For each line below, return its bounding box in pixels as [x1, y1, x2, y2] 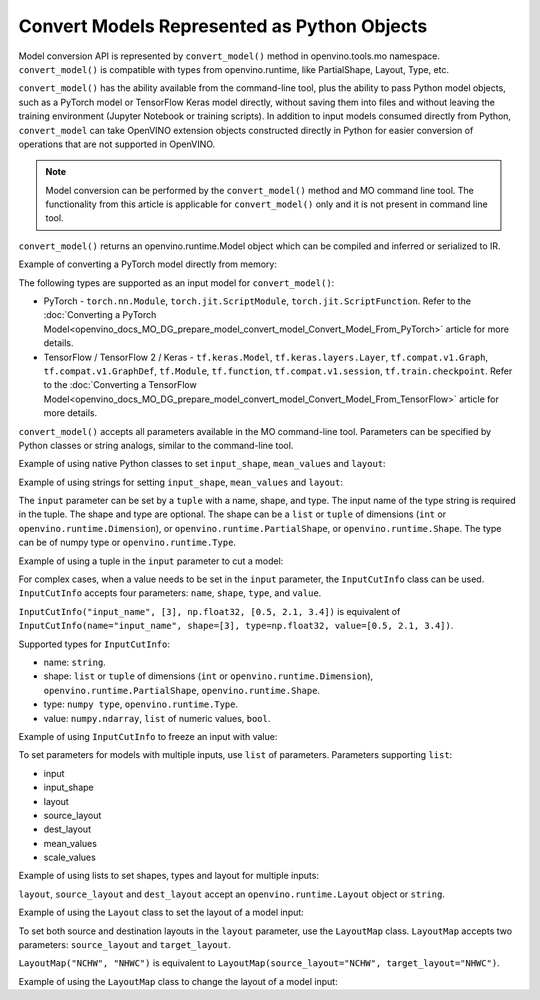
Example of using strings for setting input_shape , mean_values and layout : [18, 476, 344, 488]
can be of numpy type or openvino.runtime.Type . [18, 536, 237, 549]
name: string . [43, 656, 107, 668]
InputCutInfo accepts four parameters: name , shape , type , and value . [18, 587, 322, 599]
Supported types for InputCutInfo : [18, 638, 170, 650]
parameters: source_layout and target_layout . [18, 939, 232, 951]
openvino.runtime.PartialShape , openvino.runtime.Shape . [43, 684, 320, 696]
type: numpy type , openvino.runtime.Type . [43, 698, 239, 710]
